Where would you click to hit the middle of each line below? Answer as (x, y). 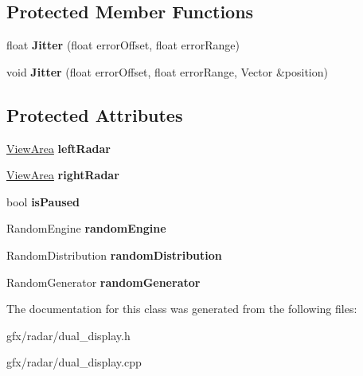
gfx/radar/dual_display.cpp (74, 362)
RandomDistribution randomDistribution (114, 255)
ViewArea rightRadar (63, 175)
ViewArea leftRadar (59, 148)
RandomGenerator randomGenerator (103, 282)
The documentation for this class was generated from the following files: (182, 309)
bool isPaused (43, 201)
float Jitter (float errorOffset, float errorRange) (123, 45)
